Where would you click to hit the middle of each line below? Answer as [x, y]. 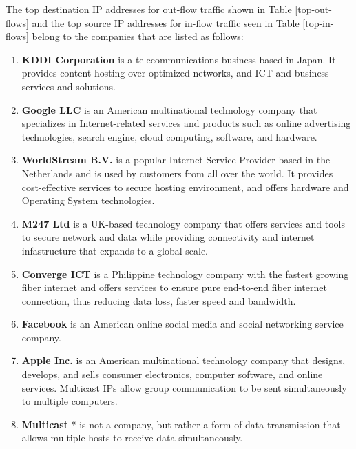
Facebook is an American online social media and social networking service [182, 324]
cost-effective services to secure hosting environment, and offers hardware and [185, 187]
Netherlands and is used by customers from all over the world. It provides [177, 173]
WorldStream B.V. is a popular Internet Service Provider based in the [176, 160]
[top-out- [313, 9]
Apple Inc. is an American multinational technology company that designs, [184, 360]
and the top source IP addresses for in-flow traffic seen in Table [166, 22]
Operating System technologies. [88, 200]
